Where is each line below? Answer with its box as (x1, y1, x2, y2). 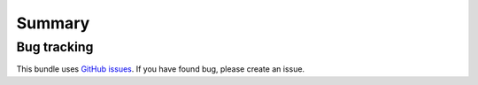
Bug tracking (16, 39, 94, 55)
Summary (16, 13, 90, 33)
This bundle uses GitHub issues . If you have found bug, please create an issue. (16, 64, 305, 74)
